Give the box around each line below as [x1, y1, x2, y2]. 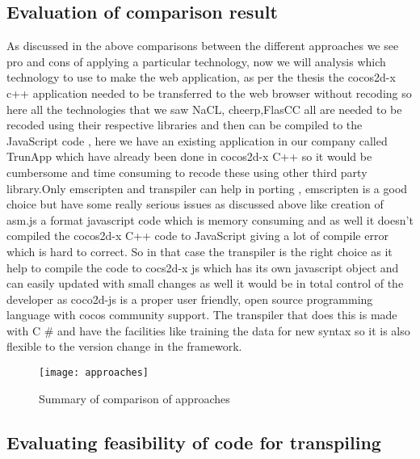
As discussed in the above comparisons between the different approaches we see [6, 37, 399, 54]
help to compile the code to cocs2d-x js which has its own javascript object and [6, 259, 399, 276]
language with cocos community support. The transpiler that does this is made [6, 306, 397, 323]
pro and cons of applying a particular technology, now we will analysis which [6, 53, 386, 69]
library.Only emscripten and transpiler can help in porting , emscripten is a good [6, 179, 408, 196]
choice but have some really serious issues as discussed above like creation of [6, 196, 384, 213]
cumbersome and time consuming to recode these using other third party [6, 163, 367, 180]
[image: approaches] [39, 367, 149, 379]
